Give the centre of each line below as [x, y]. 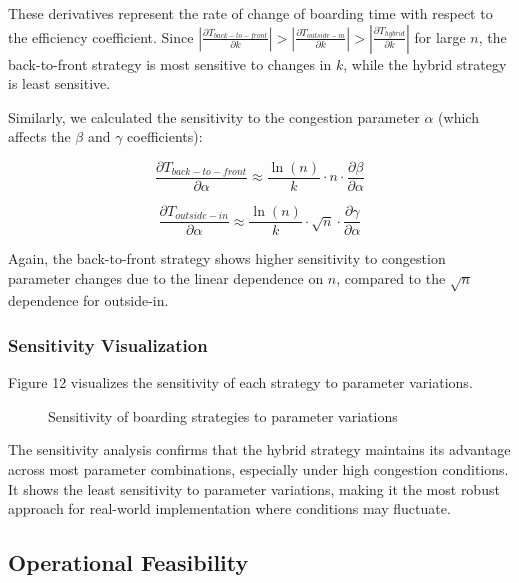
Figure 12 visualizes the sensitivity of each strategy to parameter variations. [240, 382]
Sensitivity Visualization [108, 344]
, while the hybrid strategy [425, 63]
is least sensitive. [59, 83]
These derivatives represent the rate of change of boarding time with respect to [250, 13]
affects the [39, 136]
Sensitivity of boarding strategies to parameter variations [223, 415]
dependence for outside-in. [88, 300]
